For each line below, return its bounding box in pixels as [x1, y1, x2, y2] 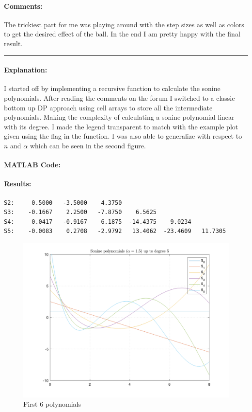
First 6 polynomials [23, 399, 81, 409]
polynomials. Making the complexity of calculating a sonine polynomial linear [4, 112, 235, 122]
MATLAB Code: [4, 160, 61, 170]
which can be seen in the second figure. [30, 140, 146, 150]
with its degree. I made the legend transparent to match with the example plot [4, 121, 238, 131]
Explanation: [4, 65, 47, 75]
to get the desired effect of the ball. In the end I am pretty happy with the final [4, 29, 240, 39]
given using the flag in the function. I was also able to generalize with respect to [4, 131, 242, 141]
